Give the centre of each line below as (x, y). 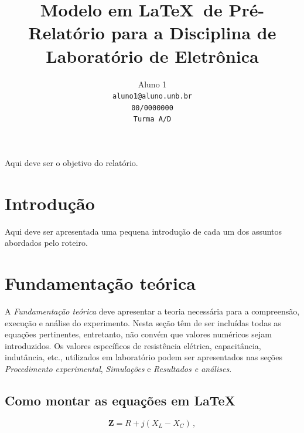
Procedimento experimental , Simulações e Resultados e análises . (118, 369)
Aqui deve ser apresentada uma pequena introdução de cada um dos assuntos (144, 231)
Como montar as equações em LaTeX (120, 400)
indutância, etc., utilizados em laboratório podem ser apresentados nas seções (144, 357)
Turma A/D (152, 119)
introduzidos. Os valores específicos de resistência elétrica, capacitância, (133, 345)
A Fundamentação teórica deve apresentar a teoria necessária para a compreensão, (152, 311)
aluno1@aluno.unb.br (152, 97)
